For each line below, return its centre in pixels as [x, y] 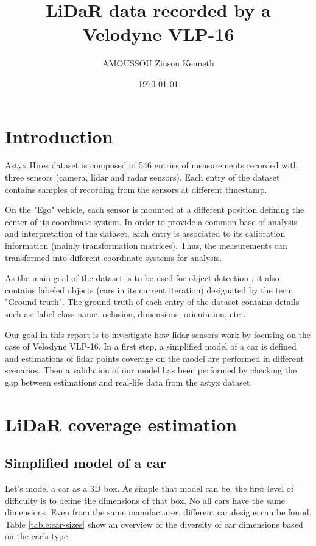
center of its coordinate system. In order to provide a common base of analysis [151, 221]
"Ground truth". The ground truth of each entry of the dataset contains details [152, 302]
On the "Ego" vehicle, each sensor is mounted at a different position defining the [155, 210]
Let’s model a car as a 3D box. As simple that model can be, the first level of [149, 488]
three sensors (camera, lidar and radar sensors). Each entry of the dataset [142, 177]
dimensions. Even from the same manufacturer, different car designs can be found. [158, 512]
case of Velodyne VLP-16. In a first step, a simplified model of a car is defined [151, 346]
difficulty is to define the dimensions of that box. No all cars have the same [145, 500]
